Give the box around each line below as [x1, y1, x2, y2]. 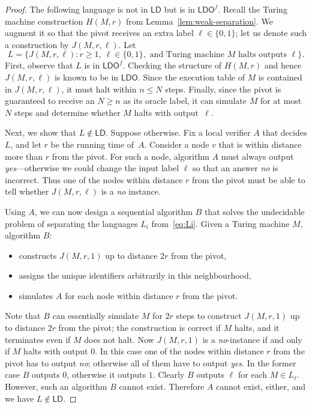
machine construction [5, 14, 83, 27]
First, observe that [5, 59, 73, 71]
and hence [264, 59, 302, 71]
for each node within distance [65, 289, 173, 301]
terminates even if [5, 333, 71, 345]
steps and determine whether [14, 106, 121, 118]
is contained [258, 70, 302, 83]
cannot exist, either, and [215, 380, 306, 393]
